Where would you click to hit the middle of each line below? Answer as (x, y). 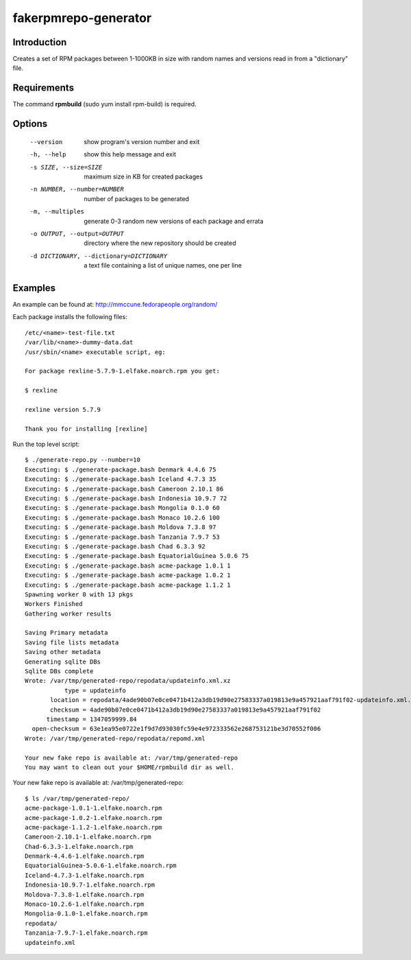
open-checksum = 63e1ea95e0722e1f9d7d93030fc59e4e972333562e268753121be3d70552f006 (176, 729)
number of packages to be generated (137, 198)
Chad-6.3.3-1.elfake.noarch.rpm (79, 846)
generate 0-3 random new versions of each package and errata (174, 221)
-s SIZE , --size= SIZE (66, 167)
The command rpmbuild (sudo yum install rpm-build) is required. (104, 104)
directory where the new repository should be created (160, 243)
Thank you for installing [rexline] (86, 429)
